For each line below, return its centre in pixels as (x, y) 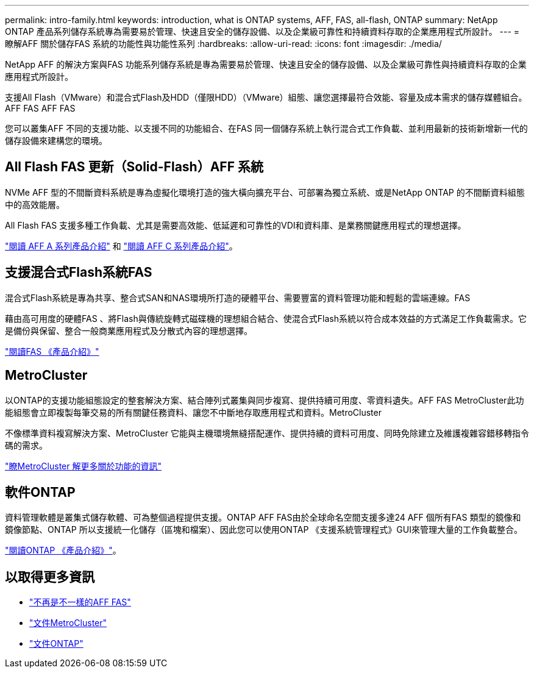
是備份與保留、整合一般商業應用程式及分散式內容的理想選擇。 (129, 330)
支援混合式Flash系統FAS (79, 272)
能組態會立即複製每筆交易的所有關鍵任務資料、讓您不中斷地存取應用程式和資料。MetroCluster (193, 412)
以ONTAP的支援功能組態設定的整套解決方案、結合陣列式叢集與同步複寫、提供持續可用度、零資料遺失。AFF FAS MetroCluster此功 (265, 400)
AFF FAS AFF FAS (40, 108)
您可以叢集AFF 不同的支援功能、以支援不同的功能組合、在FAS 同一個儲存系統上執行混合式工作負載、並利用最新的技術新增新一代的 (266, 128)
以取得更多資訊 (50, 577)
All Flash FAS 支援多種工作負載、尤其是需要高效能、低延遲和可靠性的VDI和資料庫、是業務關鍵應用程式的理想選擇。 (236, 225)
